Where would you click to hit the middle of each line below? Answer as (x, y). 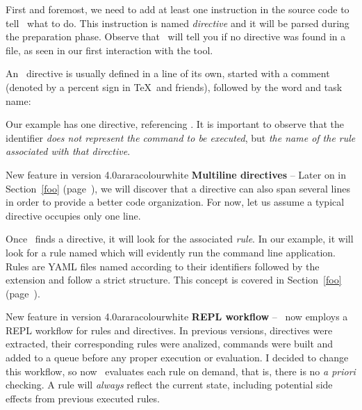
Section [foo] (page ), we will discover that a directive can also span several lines (178, 188)
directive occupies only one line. (73, 215)
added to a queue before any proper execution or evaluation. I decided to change (177, 358)
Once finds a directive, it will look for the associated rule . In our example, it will (180, 239)
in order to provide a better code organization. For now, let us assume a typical (175, 202)
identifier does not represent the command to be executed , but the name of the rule (181, 137)
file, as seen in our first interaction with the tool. (109, 50)
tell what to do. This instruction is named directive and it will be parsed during (178, 23)
